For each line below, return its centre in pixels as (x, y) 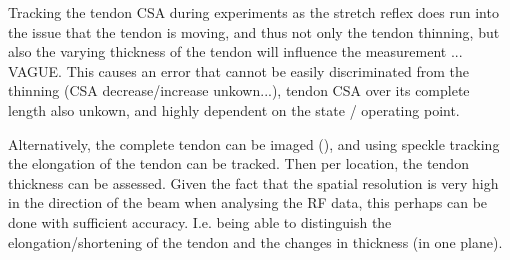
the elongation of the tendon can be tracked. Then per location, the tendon (238, 163)
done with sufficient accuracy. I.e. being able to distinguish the (200, 221)
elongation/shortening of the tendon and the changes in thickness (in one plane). (255, 241)
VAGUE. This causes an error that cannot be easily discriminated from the (238, 70)
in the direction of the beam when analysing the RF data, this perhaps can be (248, 202)
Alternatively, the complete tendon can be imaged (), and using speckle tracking (254, 143)
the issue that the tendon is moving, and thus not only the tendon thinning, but (254, 31)
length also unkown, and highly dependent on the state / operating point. (234, 109)
